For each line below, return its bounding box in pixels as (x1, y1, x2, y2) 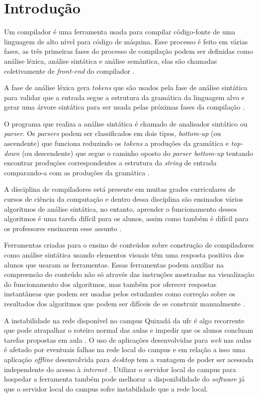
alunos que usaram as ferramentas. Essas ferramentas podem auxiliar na (4, 259, 224, 269)
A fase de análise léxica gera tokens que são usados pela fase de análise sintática (4, 82, 248, 93)
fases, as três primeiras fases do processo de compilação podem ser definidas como (4, 46, 253, 56)
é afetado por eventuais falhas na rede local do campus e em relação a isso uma (4, 344, 246, 355)
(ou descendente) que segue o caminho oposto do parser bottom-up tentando (22, 147, 254, 158)
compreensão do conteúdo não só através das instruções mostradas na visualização (4, 269, 255, 279)
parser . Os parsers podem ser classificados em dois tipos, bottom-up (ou (4, 128, 221, 138)
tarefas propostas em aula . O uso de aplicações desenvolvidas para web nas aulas (4, 334, 252, 345)
